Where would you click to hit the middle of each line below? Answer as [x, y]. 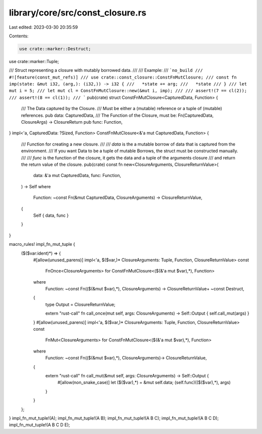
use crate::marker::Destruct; [55, 49]
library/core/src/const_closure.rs [78, 13]
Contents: [19, 36]
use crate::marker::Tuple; [34, 61]
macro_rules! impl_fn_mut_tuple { [42, 244]
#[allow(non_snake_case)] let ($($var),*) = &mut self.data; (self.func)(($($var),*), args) [144, 383]
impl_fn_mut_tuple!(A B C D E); [40, 425]
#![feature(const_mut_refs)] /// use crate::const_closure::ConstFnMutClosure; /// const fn [123, 77]
